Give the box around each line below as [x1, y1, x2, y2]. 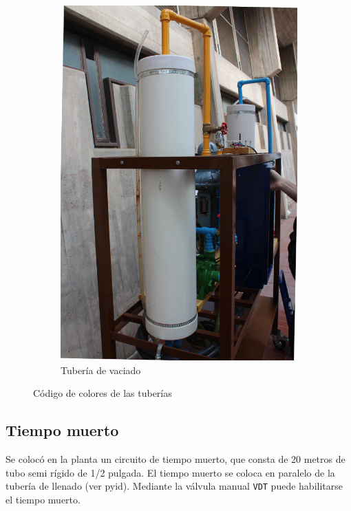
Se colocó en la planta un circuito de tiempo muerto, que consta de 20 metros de [6, 451, 345, 466]
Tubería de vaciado [61, 362, 141, 377]
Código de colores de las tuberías [33, 386, 172, 400]
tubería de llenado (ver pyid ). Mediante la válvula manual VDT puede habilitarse [6, 479, 343, 493]
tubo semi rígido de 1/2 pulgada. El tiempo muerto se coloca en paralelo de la [6, 465, 335, 479]
